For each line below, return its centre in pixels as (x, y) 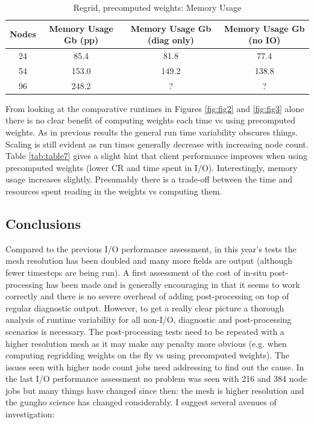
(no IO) (265, 40)
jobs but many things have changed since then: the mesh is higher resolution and (155, 390)
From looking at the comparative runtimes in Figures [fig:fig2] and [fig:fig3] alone (155, 108)
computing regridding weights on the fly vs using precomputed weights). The (147, 355)
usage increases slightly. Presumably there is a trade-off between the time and (149, 179)
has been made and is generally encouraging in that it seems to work (173, 284)
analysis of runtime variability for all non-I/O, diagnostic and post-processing (149, 320)
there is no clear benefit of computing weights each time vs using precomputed (151, 120)
